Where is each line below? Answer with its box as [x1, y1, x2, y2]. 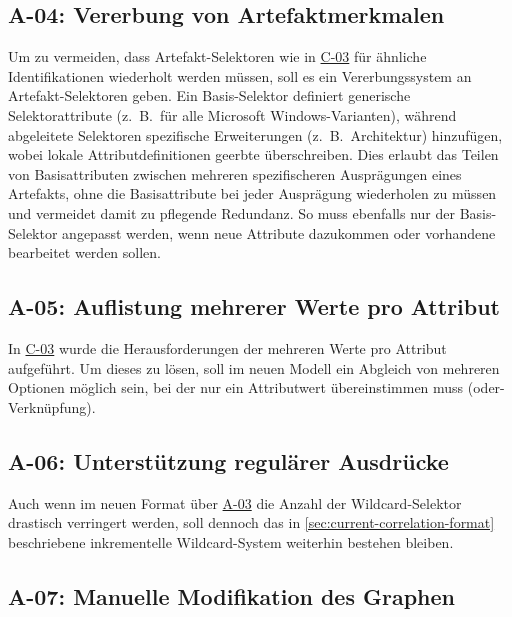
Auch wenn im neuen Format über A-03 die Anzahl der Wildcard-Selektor [8, 492, 462, 513]
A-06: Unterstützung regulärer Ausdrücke [8, 445, 449, 476]
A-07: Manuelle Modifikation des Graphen [8, 580, 455, 611]
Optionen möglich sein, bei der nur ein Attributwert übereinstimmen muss [8, 377, 464, 398]
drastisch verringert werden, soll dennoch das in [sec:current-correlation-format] [8, 512, 495, 533]
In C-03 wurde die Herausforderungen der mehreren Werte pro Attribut [8, 337, 447, 358]
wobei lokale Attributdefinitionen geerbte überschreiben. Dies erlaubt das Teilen [8, 144, 499, 165]
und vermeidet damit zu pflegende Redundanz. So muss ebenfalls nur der [8, 202, 456, 223]
